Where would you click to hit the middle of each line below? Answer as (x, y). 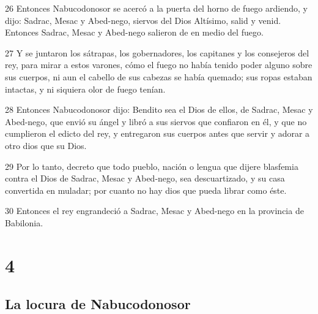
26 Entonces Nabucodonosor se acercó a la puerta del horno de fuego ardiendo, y (156, 8)
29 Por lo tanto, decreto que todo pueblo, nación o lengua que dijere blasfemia (152, 166)
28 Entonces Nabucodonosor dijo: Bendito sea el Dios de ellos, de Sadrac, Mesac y (159, 109)
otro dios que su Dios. (46, 145)
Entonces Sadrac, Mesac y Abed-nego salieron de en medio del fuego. (134, 32)
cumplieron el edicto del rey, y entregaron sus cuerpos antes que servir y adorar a (157, 133)
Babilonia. (24, 222)
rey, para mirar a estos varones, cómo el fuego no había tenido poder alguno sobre (159, 65)
